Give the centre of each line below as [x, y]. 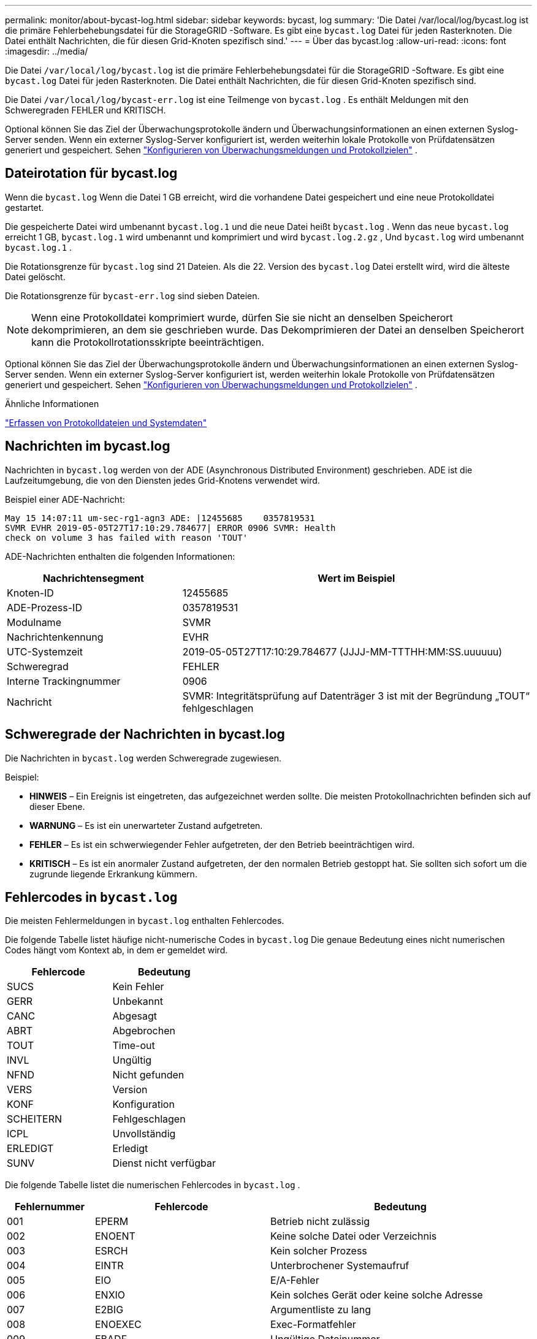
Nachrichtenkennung [55, 637]
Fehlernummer [50, 1207]
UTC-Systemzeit [45, 651]
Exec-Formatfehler [313, 1325]
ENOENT [115, 1236]
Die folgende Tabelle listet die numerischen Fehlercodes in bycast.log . [153, 1185]
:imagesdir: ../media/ [47, 51]
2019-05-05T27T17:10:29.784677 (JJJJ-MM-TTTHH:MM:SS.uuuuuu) [342, 651]
